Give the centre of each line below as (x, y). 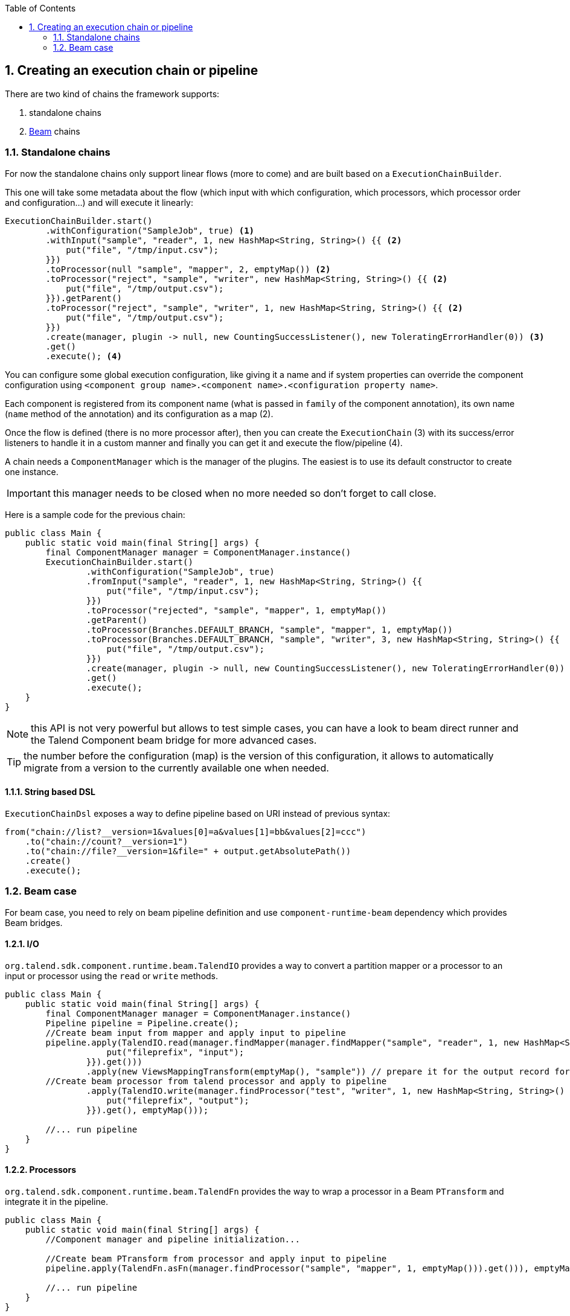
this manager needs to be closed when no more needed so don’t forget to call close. (245, 493)
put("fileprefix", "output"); (178, 1100)
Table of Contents (40, 8)
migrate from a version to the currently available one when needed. (176, 768)
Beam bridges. (34, 922)
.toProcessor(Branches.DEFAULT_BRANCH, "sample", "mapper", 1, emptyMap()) (269, 629)
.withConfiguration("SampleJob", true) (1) (150, 230)
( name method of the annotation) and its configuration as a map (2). (139, 414)
